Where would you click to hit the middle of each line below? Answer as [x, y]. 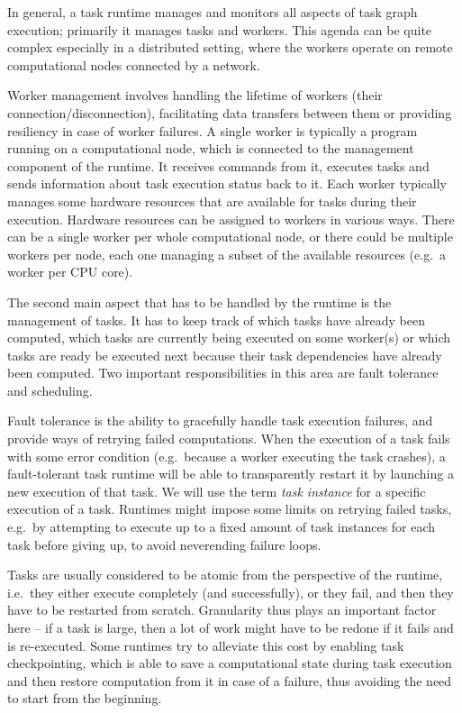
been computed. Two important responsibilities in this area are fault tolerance [223, 373]
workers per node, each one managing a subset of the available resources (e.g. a [227, 254]
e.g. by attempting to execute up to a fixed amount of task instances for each [222, 527]
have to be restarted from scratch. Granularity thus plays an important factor [222, 610]
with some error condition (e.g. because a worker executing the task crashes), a [226, 456]
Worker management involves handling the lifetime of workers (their [195, 95]
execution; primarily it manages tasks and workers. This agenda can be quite [220, 29]
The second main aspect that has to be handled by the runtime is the [199, 302]
